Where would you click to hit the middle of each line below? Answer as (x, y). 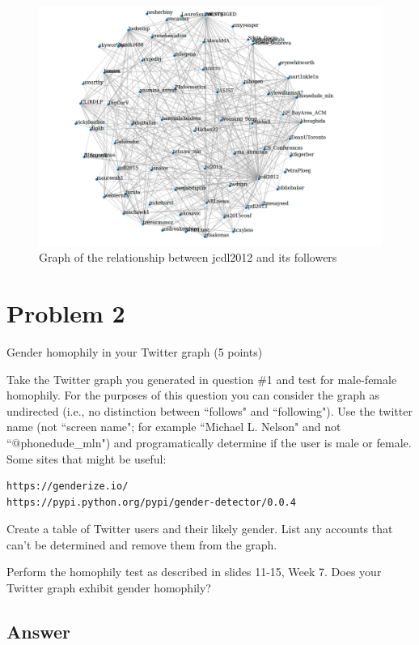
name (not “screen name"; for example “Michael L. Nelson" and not (174, 427)
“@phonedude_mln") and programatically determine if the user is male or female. (209, 442)
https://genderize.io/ (68, 487)
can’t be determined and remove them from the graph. (142, 544)
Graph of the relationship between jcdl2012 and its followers (188, 257)
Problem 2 (66, 313)
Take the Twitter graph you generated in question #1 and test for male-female (202, 379)
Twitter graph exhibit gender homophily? (109, 588)
